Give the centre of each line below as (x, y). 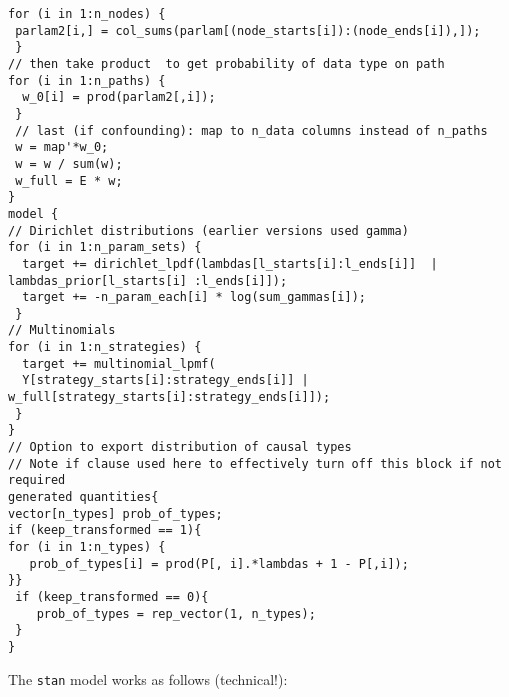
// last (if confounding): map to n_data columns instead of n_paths (251, 130)
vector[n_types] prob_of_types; (115, 513)
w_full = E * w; (69, 180)
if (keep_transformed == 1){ (105, 530)
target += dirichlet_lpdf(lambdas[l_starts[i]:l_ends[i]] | (230, 263)
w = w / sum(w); (69, 163)
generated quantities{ (83, 497)
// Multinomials (62, 330)
